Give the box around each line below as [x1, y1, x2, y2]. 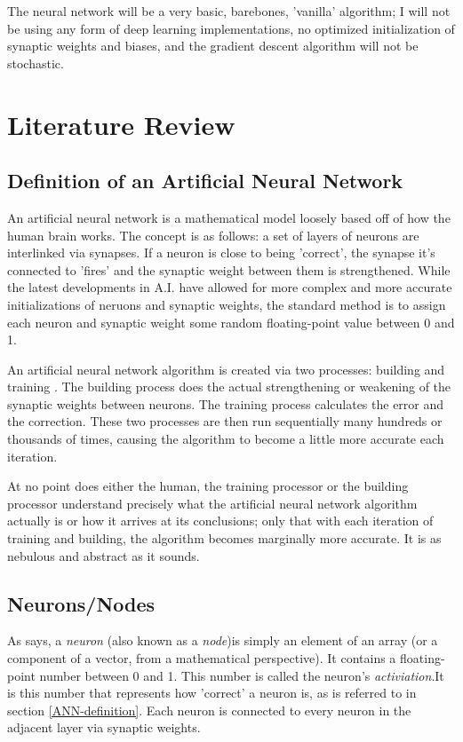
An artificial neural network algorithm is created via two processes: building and [7, 359, 445, 378]
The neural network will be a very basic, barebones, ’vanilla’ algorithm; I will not [7, 2, 451, 20]
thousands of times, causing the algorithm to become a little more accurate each [7, 430, 444, 448]
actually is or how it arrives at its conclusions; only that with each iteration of [7, 511, 434, 530]
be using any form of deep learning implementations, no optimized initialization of [7, 19, 455, 37]
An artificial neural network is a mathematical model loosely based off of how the [7, 208, 451, 226]
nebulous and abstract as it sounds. [7, 546, 200, 564]
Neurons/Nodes [7, 589, 156, 617]
